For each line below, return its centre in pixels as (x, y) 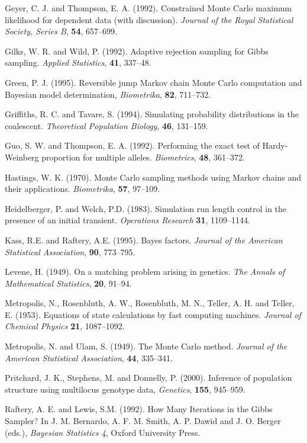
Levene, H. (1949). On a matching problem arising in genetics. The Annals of (145, 272)
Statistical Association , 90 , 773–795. (70, 251)
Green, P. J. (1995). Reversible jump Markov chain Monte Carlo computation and (153, 82)
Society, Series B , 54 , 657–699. (61, 31)
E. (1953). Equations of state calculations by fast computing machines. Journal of (153, 314)
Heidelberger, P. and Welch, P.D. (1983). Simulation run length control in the (146, 208)
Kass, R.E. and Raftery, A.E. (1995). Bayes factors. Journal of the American (144, 240)
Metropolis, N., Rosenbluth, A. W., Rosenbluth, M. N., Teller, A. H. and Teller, (150, 303)
